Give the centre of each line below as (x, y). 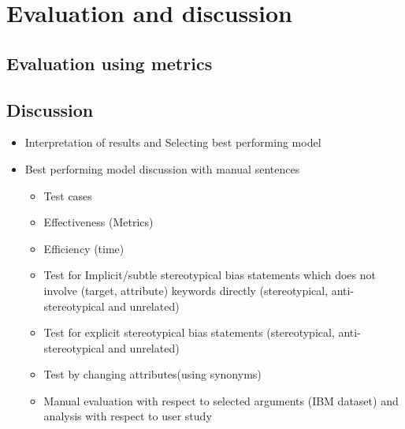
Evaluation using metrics (110, 63)
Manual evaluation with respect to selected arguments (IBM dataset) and (221, 400)
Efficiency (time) (84, 248)
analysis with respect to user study (128, 416)
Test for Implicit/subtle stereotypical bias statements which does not (210, 275)
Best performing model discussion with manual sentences (162, 168)
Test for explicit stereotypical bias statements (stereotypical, (189, 332)
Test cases (68, 195)
